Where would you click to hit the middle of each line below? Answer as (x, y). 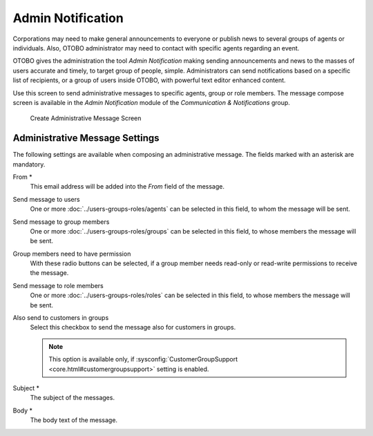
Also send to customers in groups (61, 318)
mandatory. (29, 164)
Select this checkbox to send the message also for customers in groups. (133, 328)
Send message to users (46, 199)
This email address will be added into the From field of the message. (127, 187)
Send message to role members (58, 285)
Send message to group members (61, 222)
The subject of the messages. (73, 398)
